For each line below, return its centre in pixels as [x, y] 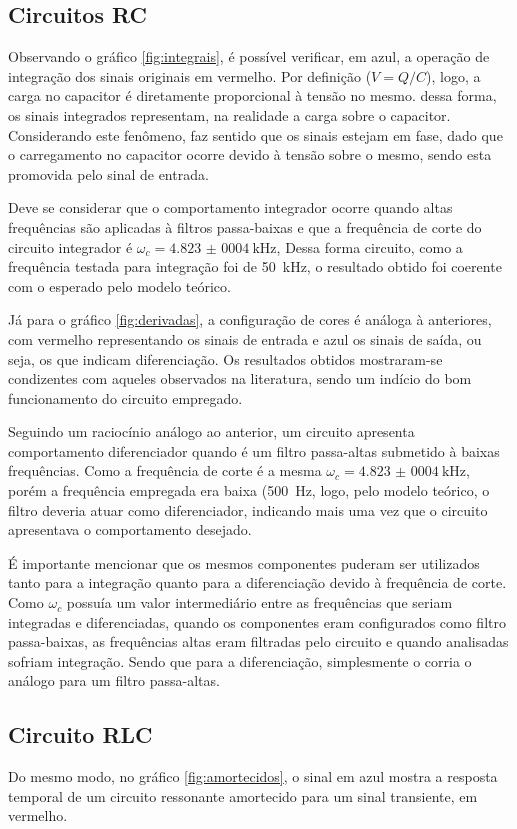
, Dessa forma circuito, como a [369, 246]
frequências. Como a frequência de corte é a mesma [165, 470]
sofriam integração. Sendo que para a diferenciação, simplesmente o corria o [240, 660]
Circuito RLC [80, 734]
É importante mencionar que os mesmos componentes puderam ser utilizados [244, 562]
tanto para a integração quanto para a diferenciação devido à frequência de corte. [257, 582]
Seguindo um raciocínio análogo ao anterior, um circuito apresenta [211, 431]
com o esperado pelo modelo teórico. [119, 285]
